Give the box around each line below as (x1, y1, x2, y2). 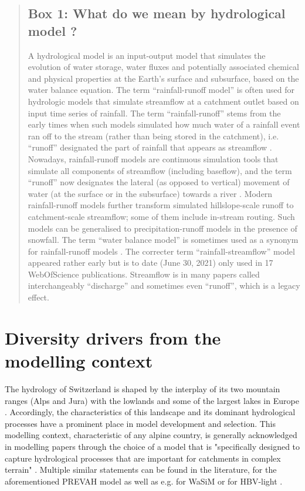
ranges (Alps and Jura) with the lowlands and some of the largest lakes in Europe (5, 394, 299, 406)
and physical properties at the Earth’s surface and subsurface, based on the (28, 72, 299, 84)
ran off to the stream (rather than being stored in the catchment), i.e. (28, 129, 279, 142)
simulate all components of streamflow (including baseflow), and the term (28, 164, 292, 176)
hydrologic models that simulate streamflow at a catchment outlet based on (28, 95, 299, 107)
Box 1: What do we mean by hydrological (28, 4, 286, 22)
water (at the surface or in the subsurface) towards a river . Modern (28, 187, 273, 199)
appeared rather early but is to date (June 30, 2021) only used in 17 (28, 256, 273, 269)
